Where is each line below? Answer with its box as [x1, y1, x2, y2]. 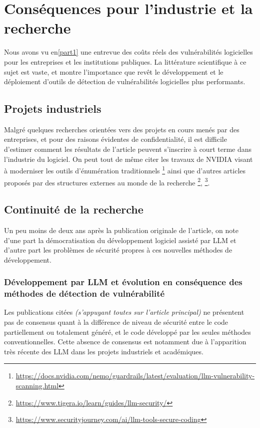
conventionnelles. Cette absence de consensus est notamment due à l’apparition [4, 336, 246, 347]
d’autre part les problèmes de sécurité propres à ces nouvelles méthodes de [4, 245, 232, 255]
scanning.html [15, 380, 59, 391]
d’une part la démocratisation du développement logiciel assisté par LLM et [4, 235, 236, 245]
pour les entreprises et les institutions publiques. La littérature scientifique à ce [4, 56, 246, 67]
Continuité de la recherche [4, 201, 143, 217]
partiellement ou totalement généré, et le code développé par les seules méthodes [4, 326, 251, 337]
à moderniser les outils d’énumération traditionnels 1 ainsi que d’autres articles [4, 164, 246, 175]
